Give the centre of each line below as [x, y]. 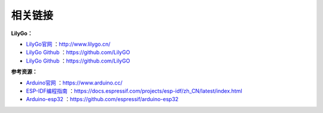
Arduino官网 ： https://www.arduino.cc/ [74, 83]
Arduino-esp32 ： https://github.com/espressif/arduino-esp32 [102, 99]
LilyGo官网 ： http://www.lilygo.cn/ [68, 44]
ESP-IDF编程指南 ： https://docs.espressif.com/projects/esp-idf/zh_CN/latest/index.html [134, 91]
